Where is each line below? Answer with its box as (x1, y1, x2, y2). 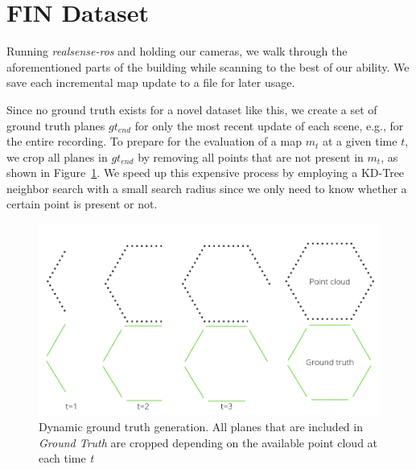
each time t (39, 450, 94, 467)
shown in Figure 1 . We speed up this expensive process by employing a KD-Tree (6, 164, 405, 181)
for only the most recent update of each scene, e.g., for (134, 117, 404, 134)
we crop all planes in (6, 148, 108, 165)
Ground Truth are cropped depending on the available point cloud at (39, 434, 378, 450)
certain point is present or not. (6, 195, 158, 212)
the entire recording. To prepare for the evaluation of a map (6, 133, 302, 150)
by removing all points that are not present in (138, 148, 364, 165)
